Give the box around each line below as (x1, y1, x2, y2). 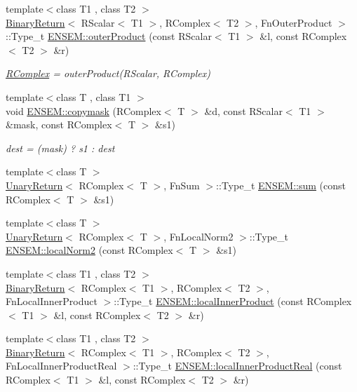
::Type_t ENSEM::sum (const (216, 177, 346, 192)
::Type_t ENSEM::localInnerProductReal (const (133, 358, 342, 373)
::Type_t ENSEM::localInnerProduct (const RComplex (114, 294, 352, 309)
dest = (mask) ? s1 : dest (6, 140, 115, 155)
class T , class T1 (56, 89, 131, 104)
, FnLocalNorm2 (163, 229, 234, 243)
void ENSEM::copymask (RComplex (6, 103, 161, 118)
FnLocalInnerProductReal (6, 358, 117, 373)
